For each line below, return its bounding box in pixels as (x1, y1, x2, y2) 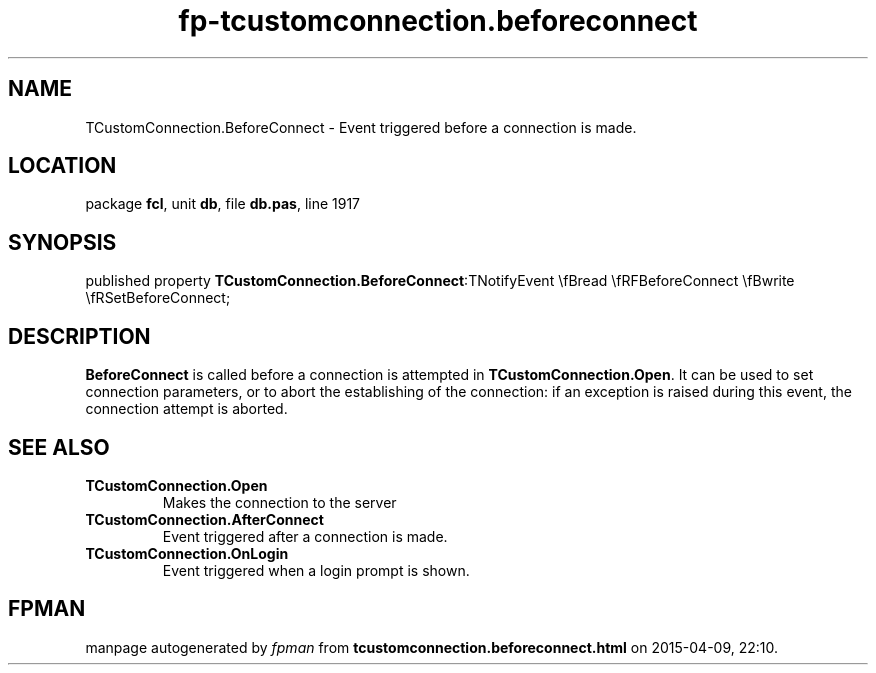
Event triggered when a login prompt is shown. (162, 561, 470, 579)
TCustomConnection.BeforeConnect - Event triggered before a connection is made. (85, 118, 637, 136)
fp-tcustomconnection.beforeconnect (178, 4, 698, 38)
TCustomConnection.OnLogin (85, 544, 289, 562)
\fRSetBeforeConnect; (85, 289, 231, 307)
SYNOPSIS (8, 229, 117, 255)
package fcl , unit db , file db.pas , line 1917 (85, 195, 361, 213)
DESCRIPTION (8, 323, 151, 349)
